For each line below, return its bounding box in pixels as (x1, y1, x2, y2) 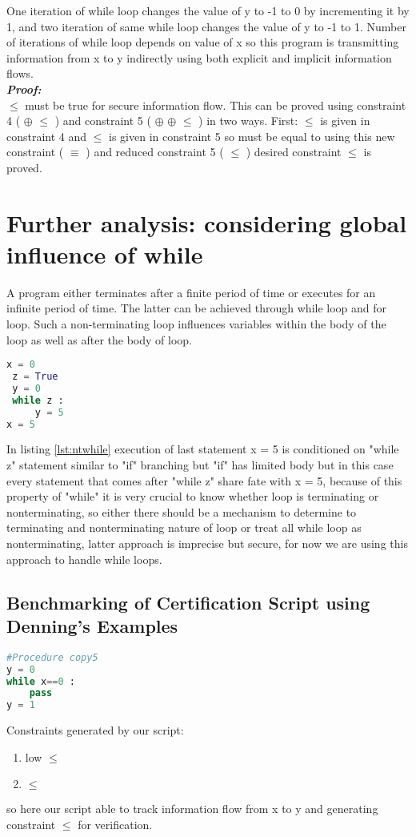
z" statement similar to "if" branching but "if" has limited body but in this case (6, 457, 394, 473)
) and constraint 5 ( (54, 112, 151, 129)
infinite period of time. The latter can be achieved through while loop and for (6, 300, 387, 316)
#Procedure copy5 (6, 651, 98, 663)
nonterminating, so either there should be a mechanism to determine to (6, 503, 357, 520)
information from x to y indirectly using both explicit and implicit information (6, 49, 392, 66)
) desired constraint (246, 143, 342, 160)
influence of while (6, 237, 203, 270)
